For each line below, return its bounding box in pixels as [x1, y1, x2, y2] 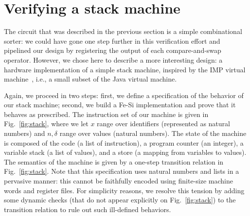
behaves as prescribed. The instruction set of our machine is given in [4, 109, 209, 119]
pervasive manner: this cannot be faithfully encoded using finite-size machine [4, 176, 233, 186]
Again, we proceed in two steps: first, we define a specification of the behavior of [4, 90, 244, 100]
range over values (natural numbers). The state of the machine [59, 128, 247, 138]
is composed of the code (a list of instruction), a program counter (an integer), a [4, 137, 244, 148]
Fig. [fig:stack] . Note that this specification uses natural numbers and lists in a [4, 166, 239, 176]
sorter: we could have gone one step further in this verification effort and [4, 35, 220, 46]
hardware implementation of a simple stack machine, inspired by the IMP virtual [4, 64, 246, 74]
